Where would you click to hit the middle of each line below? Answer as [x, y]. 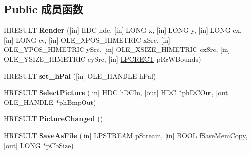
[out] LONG [22, 145]
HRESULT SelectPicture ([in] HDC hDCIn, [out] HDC [90, 92]
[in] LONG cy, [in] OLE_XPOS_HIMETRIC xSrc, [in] [87, 39]
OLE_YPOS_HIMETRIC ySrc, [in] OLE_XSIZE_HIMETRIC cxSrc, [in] [117, 49]
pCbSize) [60, 145]
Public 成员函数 [43, 9]
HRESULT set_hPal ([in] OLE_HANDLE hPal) [80, 76]
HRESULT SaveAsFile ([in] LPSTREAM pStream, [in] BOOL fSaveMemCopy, [126, 135]
